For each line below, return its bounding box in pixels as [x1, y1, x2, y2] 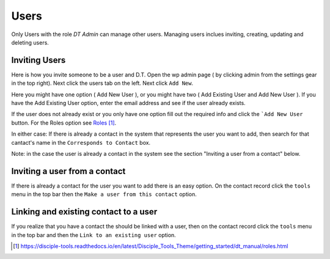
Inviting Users [11, 55, 66, 65]
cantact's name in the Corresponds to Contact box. [11, 139, 151, 146]
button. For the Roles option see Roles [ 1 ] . [11, 119, 117, 126]
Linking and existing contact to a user [11, 206, 158, 217]
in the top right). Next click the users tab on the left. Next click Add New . [11, 79, 194, 87]
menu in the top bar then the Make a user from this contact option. [11, 191, 197, 198]
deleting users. [11, 38, 49, 46]
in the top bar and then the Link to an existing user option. [11, 231, 177, 238]
